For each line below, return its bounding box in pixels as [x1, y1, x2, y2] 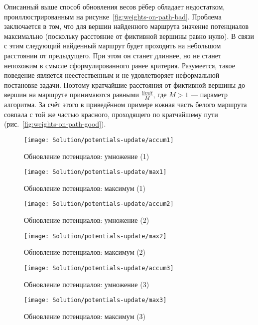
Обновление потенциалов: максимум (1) [24, 182, 146, 193]
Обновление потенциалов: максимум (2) [24, 247, 146, 257]
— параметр [191, 89, 228, 100]
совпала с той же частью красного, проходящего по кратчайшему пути [4, 109, 218, 119]
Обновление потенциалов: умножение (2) [24, 215, 149, 225]
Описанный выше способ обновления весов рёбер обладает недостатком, [4, 1, 225, 11]
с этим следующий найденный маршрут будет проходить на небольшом [4, 40, 221, 51]
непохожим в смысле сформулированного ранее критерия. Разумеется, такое [4, 60, 235, 70]
